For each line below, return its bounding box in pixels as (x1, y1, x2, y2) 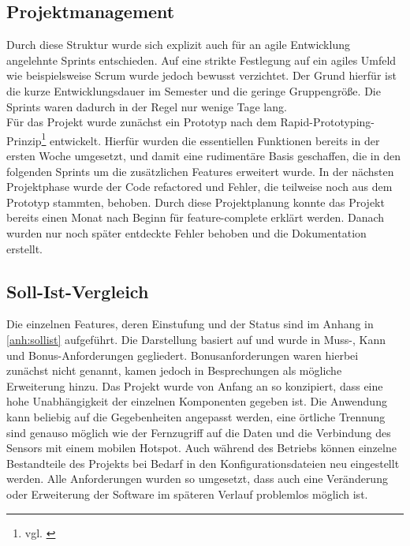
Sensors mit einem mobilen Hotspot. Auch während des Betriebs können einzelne (6, 439, 397, 456)
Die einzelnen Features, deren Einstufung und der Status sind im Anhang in (6, 316, 374, 332)
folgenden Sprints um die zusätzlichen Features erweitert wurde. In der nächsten (6, 163, 394, 179)
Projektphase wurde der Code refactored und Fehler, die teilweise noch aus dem (6, 178, 393, 195)
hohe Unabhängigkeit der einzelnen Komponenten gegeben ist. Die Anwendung (6, 393, 387, 409)
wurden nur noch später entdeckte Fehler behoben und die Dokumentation (6, 224, 367, 241)
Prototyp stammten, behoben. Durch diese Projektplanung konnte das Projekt (6, 193, 385, 210)
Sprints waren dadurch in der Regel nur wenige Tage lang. (6, 98, 287, 114)
